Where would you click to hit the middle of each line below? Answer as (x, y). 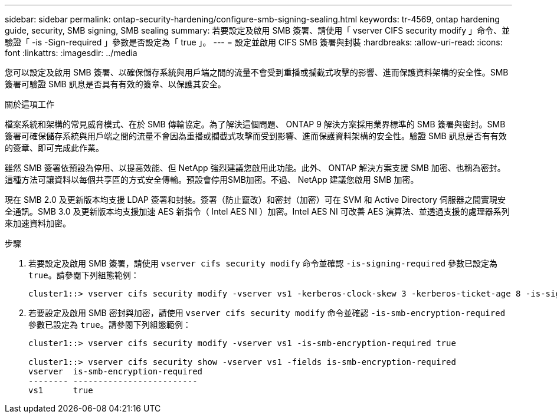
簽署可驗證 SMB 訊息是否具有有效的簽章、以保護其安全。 (115, 84)
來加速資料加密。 (38, 223)
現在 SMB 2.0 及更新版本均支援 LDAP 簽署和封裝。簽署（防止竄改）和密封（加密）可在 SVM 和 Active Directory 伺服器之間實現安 (255, 200)
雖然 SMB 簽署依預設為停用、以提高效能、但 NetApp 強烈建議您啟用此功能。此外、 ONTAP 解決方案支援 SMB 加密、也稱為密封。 (255, 168)
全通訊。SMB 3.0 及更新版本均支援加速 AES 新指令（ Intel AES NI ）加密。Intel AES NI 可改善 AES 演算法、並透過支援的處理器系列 (257, 211)
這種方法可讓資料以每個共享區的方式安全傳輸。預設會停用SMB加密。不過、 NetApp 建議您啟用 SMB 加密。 (212, 180)
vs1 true (61, 390)
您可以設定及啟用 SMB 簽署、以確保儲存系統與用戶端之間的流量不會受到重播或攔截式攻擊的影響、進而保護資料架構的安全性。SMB (257, 72)
